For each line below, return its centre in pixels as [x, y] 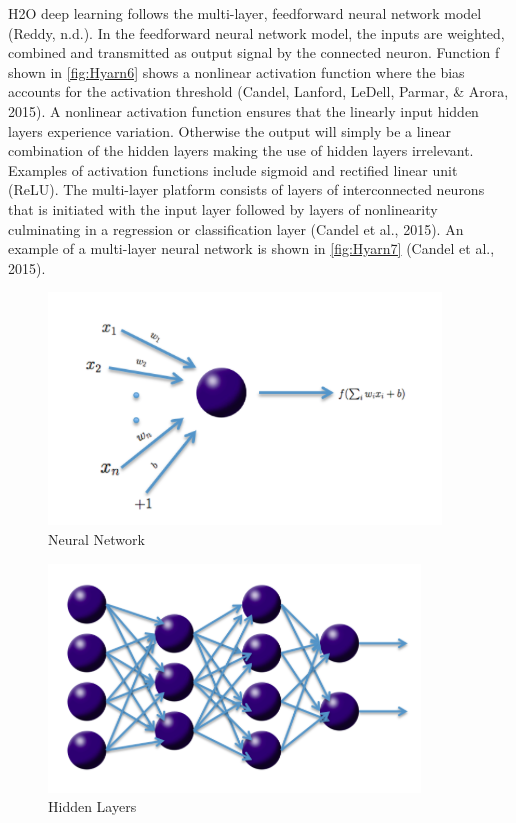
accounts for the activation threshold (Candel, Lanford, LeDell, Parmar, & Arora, [258, 91]
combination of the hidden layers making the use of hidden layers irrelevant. [241, 150]
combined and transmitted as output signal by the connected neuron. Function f [254, 52]
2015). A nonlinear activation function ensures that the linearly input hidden [243, 110]
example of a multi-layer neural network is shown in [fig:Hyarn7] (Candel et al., [251, 248]
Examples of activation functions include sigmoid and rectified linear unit [233, 169]
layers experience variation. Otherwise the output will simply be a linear [229, 130]
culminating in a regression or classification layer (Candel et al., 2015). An [236, 228]
